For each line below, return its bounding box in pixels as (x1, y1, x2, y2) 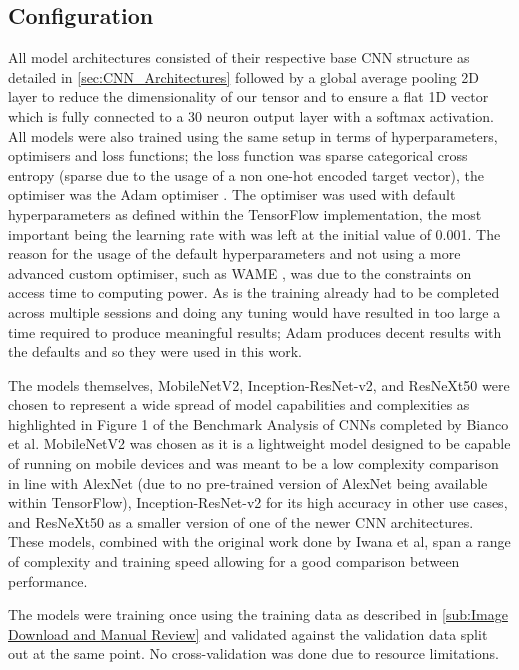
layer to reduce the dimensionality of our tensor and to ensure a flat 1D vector (8, 86, 489, 107)
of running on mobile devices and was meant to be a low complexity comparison (8, 453, 499, 474)
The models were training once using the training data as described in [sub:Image (8, 604, 508, 625)
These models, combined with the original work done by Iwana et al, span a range (8, 531, 511, 552)
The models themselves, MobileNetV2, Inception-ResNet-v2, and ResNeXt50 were (8, 374, 510, 395)
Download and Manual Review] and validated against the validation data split (8, 623, 488, 644)
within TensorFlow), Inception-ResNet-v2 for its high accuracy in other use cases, (8, 492, 508, 513)
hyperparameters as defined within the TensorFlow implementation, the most (8, 203, 482, 224)
